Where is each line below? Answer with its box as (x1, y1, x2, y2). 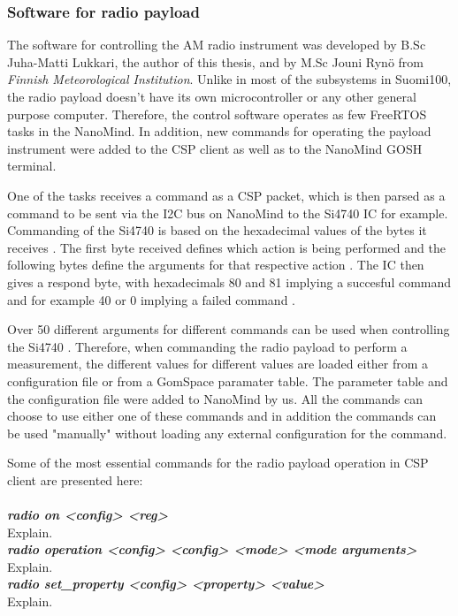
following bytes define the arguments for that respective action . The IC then (7, 255, 424, 274)
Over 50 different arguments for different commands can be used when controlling (7, 320, 450, 338)
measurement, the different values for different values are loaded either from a (7, 354, 429, 373)
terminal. (7, 156, 57, 175)
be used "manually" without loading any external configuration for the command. (7, 423, 447, 442)
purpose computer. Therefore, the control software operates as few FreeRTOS (7, 104, 427, 123)
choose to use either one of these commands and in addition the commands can (7, 407, 437, 425)
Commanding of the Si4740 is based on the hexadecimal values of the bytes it (7, 221, 427, 240)
